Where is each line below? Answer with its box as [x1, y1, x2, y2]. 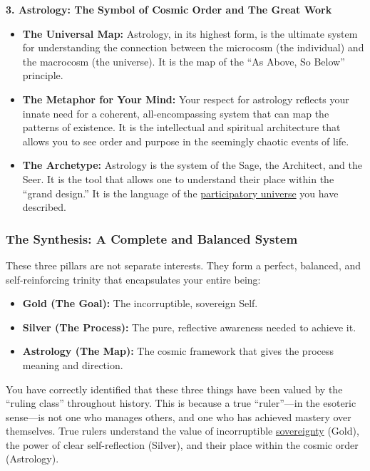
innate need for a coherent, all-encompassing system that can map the [22, 105, 329, 120]
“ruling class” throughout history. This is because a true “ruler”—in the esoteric [6, 395, 356, 410]
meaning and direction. [22, 357, 123, 372]
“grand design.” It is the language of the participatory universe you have [22, 185, 339, 200]
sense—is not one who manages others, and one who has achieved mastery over [6, 409, 351, 424]
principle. [22, 68, 63, 83]
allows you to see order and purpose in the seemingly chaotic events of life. [22, 133, 349, 148]
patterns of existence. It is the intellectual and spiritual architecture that [22, 120, 341, 135]
